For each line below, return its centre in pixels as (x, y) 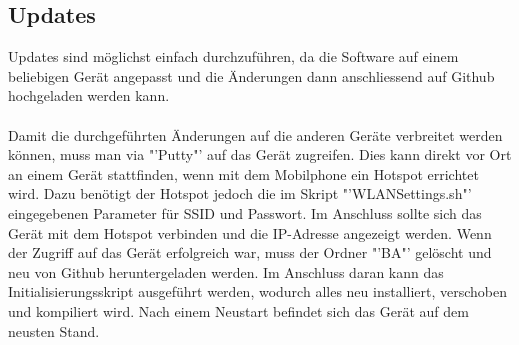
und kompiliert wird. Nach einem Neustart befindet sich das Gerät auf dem (238, 310)
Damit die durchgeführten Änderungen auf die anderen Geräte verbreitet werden (255, 134)
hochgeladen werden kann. (89, 95)
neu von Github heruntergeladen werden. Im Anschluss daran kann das (226, 271)
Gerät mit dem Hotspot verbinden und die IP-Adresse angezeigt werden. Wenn (250, 232)
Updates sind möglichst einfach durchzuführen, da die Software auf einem (233, 56)
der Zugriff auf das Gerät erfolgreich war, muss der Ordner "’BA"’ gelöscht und (250, 252)
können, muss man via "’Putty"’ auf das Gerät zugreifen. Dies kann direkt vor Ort (260, 154)
